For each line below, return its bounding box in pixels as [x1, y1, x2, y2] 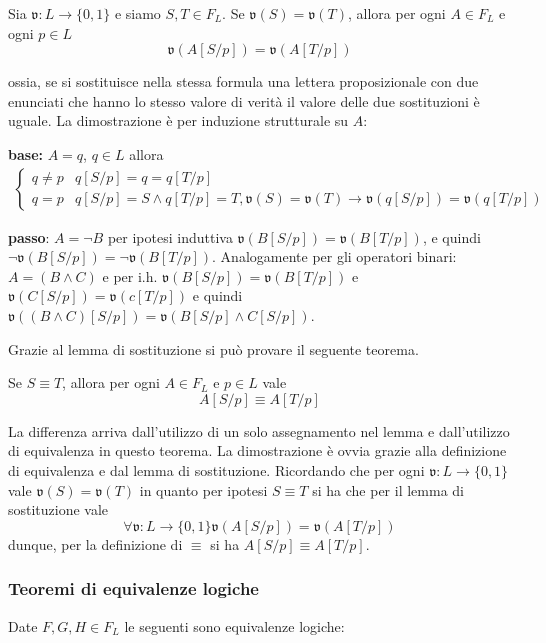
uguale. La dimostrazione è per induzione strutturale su [8, 110, 349, 131]
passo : [8, 226, 50, 247]
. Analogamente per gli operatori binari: [212, 246, 457, 267]
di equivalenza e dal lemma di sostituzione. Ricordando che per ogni [8, 459, 425, 480]
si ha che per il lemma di [312, 479, 464, 500]
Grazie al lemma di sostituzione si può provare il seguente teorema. [8, 338, 419, 359]
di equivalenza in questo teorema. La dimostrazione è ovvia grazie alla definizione [8, 440, 507, 461]
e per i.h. [102, 265, 158, 286]
